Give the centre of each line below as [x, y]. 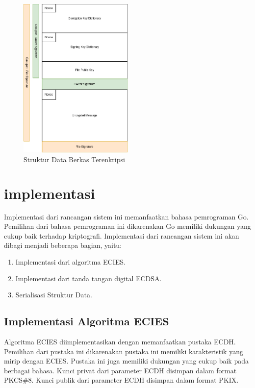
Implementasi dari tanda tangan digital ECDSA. [89, 278]
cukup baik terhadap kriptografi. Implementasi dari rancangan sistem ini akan [122, 235]
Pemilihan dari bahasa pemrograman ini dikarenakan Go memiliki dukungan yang [127, 226]
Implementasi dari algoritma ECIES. [70, 262]
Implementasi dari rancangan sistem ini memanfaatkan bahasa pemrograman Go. [126, 216]
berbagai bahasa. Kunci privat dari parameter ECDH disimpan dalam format [120, 370]
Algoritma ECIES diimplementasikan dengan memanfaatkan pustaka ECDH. [120, 341]
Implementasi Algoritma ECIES [87, 321]
